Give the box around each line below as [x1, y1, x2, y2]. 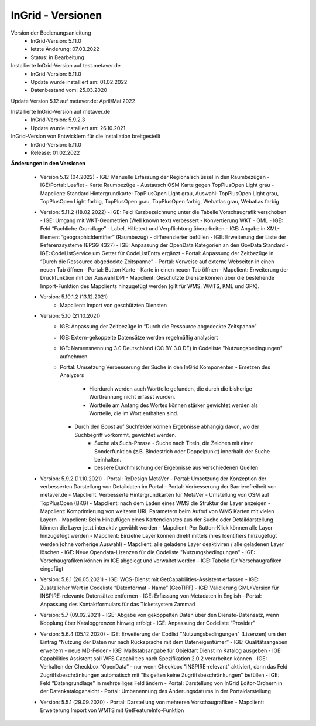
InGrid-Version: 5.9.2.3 [30, 116, 85, 123]
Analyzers [60, 372, 84, 379]
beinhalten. [94, 456, 122, 463]
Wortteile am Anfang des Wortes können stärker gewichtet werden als [89, 402, 259, 409]
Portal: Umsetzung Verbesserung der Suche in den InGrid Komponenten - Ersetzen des [60, 364, 270, 371]
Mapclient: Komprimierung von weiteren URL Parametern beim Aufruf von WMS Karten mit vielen [40, 508, 274, 515]
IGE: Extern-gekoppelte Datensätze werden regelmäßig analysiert [60, 334, 218, 341]
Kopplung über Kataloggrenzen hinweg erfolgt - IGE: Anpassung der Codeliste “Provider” [40, 619, 256, 627]
